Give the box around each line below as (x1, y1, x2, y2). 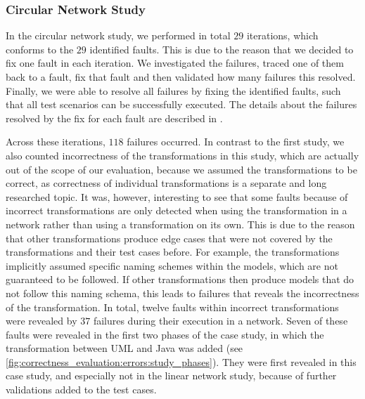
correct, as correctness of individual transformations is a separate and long (6, 176, 327, 190)
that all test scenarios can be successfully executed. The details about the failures (6, 97, 357, 112)
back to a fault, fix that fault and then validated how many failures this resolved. (6, 70, 356, 84)
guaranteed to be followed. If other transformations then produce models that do (6, 272, 354, 287)
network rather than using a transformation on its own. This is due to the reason (6, 216, 355, 231)
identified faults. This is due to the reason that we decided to (89, 41, 354, 56)
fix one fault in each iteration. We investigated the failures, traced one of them (6, 55, 344, 70)
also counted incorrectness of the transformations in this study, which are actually (6, 148, 359, 162)
